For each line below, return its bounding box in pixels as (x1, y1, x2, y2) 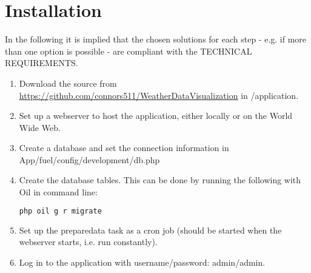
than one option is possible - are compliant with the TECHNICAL (5, 44, 252, 57)
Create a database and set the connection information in (19, 141, 229, 154)
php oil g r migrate (19, 206, 102, 215)
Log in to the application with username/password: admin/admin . (19, 255, 266, 268)
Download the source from (19, 76, 117, 89)
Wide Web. (19, 121, 61, 133)
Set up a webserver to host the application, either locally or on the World (19, 109, 293, 122)
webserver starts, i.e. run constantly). (19, 235, 158, 248)
